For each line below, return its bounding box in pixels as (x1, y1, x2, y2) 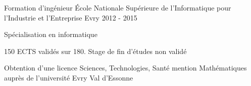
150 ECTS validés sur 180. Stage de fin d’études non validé (4, 45, 187, 56)
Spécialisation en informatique (4, 29, 97, 39)
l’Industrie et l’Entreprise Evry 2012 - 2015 (4, 12, 137, 22)
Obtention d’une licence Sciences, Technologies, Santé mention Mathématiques (4, 62, 247, 73)
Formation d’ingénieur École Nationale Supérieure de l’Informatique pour (4, 2, 231, 12)
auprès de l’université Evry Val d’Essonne (4, 72, 133, 82)
